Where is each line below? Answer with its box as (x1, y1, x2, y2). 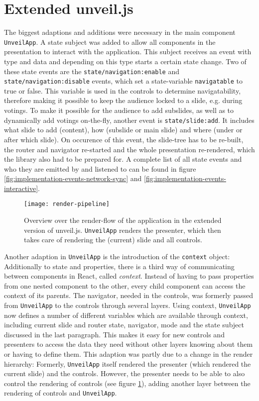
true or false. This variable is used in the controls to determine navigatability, (4, 85, 241, 96)
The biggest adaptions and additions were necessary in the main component (4, 27, 236, 37)
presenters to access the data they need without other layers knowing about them (4, 339, 253, 349)
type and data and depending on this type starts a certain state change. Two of (4, 56, 247, 66)
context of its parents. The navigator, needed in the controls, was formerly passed (4, 290, 253, 301)
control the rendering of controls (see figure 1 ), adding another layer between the (4, 378, 251, 388)
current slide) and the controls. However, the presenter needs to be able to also (4, 368, 245, 379)
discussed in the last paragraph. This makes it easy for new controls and (4, 329, 225, 339)
